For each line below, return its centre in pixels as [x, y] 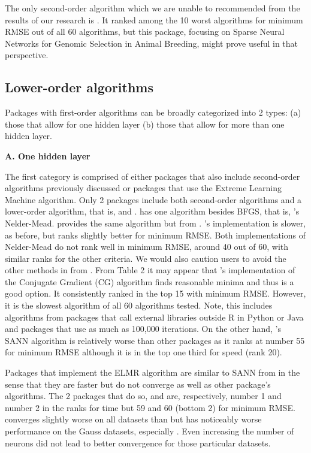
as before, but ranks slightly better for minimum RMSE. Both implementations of [155, 235]
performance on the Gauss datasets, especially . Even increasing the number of [150, 431]
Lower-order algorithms [79, 87]
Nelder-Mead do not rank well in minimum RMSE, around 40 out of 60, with [147, 247]
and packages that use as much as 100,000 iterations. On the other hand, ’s [143, 329]
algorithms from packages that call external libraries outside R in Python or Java [154, 317]
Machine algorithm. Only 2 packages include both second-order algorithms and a [153, 199]
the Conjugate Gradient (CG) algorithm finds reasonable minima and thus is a [150, 281]
